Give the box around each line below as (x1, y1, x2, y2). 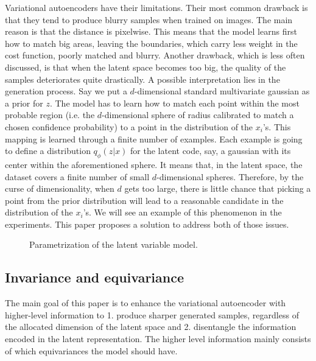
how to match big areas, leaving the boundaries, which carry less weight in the (5, 37, 298, 49)
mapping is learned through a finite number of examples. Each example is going (5, 132, 303, 145)
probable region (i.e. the (5, 108, 95, 121)
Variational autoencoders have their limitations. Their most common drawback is (5, 1, 308, 13)
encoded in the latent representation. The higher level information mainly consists (5, 332, 311, 345)
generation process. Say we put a (5, 85, 127, 97)
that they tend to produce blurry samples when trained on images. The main (5, 13, 293, 26)
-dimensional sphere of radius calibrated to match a (102, 108, 294, 121)
